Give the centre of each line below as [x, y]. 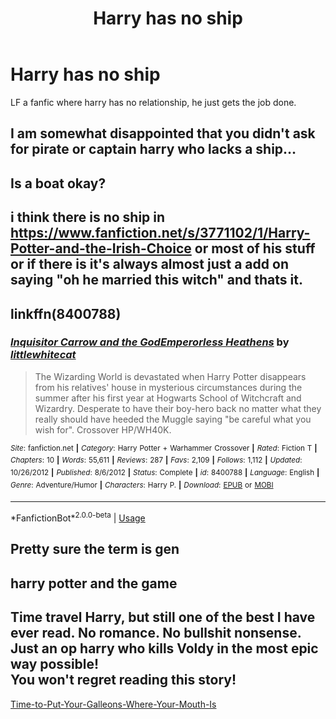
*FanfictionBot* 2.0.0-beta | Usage [78, 517]
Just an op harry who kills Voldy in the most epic [164, 648]
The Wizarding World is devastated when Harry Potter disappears [170, 376]
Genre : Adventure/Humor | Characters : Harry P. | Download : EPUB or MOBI [142, 485]
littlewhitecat [43, 355]
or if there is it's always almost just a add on [149, 264]
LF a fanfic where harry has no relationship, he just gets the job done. [153, 102]
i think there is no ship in [88, 217]
